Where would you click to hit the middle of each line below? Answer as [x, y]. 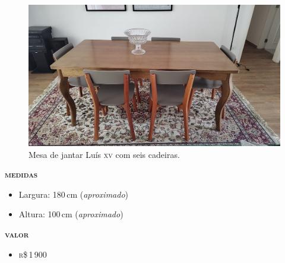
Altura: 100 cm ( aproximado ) [71, 214]
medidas [21, 174]
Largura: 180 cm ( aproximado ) [74, 194]
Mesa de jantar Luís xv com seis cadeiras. [104, 154]
